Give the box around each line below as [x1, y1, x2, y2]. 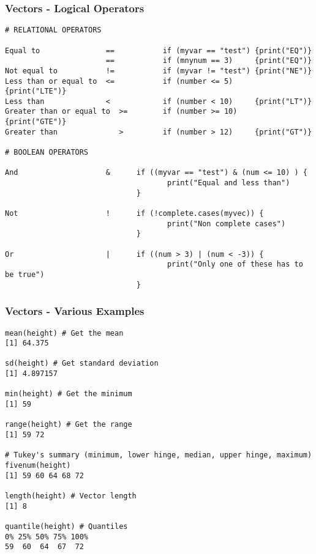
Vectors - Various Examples [5, 303, 145, 319]
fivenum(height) [5, 461, 71, 470]
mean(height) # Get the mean [5, 328, 124, 338]
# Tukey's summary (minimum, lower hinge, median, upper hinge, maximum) [5, 451, 312, 460]
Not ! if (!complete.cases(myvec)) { [5, 209, 264, 218]
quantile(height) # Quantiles [5, 522, 128, 531]
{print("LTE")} [5, 87, 67, 96]
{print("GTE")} [5, 117, 67, 127]
